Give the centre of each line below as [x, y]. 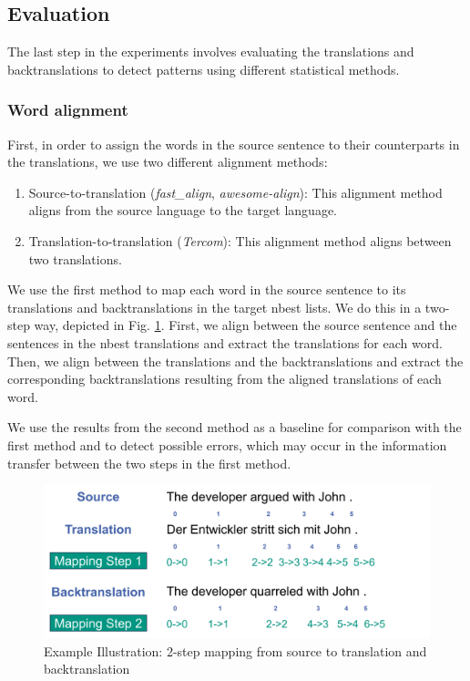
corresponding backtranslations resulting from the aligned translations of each [225, 379]
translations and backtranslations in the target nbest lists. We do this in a [215, 307]
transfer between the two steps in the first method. [149, 463]
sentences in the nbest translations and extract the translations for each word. [225, 342]
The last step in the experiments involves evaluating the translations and [211, 52]
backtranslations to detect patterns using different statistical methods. [204, 69]
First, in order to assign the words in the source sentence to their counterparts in [234, 144]
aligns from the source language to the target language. [183, 210]
